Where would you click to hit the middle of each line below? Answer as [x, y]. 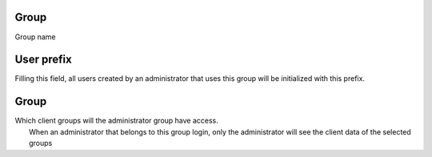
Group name [35, 37]
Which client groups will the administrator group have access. [117, 121]
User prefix [43, 60]
